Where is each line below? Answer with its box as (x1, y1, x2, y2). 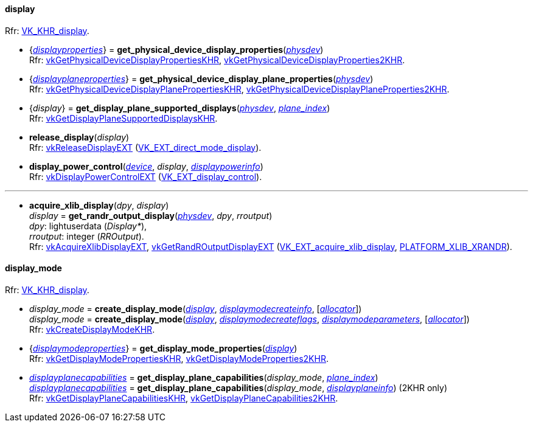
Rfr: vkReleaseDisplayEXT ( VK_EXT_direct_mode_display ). (29, 142, 262, 153)
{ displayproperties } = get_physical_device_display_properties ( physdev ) (29, 44, 324, 55)
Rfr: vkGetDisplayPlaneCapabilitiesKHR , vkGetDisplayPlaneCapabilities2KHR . (29, 392, 338, 403)
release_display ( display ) (29, 131, 130, 142)
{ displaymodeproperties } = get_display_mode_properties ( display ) (29, 342, 298, 353)
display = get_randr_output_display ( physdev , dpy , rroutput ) (29, 210, 273, 221)
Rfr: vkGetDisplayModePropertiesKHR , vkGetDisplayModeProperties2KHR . (29, 353, 329, 364)
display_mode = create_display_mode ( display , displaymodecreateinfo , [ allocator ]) (29, 303, 362, 314)
